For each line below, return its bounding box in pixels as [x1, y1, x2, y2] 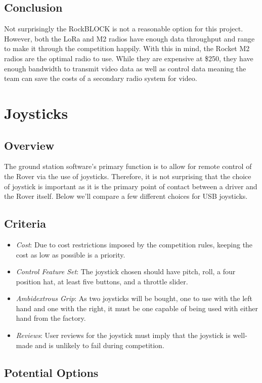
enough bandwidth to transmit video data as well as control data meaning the [4, 63, 246, 73]
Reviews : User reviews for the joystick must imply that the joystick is [16, 330, 231, 341]
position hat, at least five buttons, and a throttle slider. [16, 276, 188, 286]
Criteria [4, 216, 46, 231]
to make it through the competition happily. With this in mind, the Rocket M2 [4, 43, 250, 54]
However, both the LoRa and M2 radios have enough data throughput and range [4, 33, 255, 44]
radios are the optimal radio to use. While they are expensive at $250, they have [4, 53, 253, 63]
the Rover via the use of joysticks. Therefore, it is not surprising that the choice [4, 171, 251, 181]
